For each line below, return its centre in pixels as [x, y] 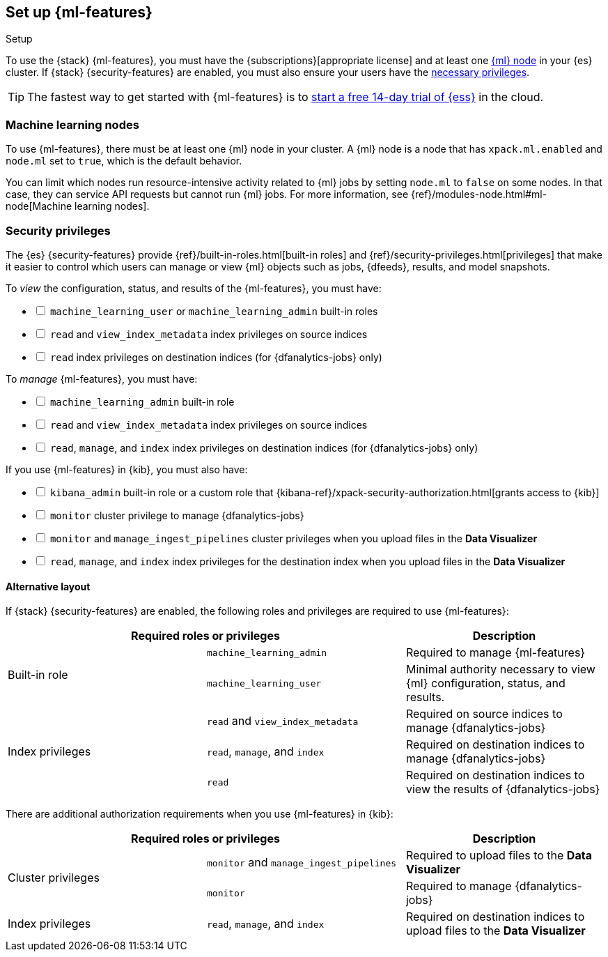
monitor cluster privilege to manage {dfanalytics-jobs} [177, 515]
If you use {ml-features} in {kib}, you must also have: [127, 469]
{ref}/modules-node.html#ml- [479, 194]
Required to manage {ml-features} [496, 653]
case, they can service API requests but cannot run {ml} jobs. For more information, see [207, 194]
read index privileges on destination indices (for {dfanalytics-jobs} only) [216, 357]
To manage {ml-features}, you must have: [102, 378]
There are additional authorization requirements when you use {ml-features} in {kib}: [200, 814]
